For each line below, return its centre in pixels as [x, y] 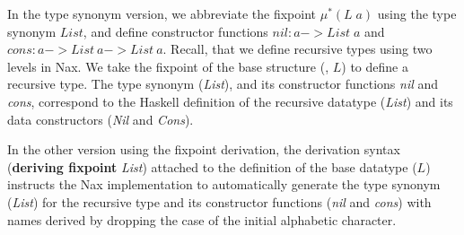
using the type [417, 13]
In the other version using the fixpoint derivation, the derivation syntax [204, 149]
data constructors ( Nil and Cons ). [101, 119]
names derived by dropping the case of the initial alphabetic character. [202, 219]
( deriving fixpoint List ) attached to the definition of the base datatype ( [212, 166]
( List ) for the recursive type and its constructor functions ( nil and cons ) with [219, 201]
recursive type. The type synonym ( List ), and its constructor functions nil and [223, 84]
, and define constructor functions [175, 31]
